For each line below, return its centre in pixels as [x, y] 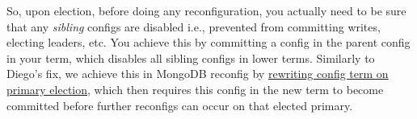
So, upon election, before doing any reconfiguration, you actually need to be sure [206, 10]
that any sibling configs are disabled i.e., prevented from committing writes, [194, 26]
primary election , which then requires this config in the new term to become [195, 89]
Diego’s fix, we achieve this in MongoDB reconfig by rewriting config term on [198, 74]
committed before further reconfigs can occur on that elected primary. [180, 105]
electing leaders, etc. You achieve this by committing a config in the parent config [208, 42]
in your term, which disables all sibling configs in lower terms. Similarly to [191, 57]
